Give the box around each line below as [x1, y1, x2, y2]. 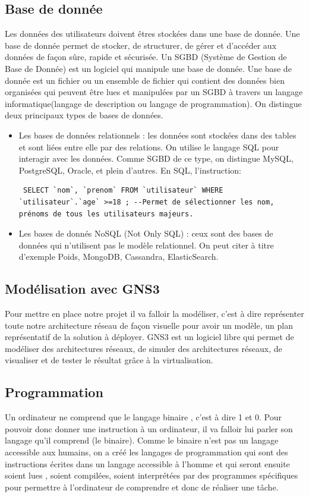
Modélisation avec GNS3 [5, 279, 160, 298]
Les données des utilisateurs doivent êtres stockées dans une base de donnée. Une [5, 27, 300, 40]
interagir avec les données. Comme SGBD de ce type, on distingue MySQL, [18, 152, 294, 165]
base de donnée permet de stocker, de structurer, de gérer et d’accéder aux [5, 39, 277, 51]
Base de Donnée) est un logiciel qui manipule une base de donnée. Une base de [5, 62, 292, 74]
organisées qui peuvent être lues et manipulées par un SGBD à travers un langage [5, 86, 303, 98]
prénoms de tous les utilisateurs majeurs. [18, 209, 194, 218]
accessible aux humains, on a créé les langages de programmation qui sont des [5, 446, 288, 458]
